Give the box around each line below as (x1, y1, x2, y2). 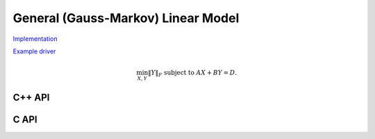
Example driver (12, 47, 56, 55)
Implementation (12, 35, 58, 43)
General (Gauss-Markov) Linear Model (12, 10, 240, 26)
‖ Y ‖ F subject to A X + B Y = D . (147, 69, 237, 79)
